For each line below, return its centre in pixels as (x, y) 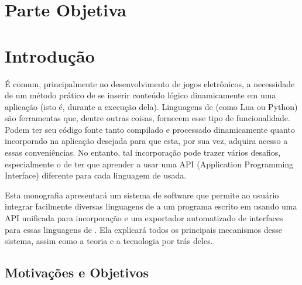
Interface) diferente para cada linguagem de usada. (96, 175)
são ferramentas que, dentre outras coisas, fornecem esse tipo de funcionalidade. (147, 118)
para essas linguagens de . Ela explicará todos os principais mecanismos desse (143, 229)
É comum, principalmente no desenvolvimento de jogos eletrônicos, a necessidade (150, 83)
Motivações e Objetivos (77, 272)
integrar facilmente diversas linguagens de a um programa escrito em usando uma (151, 206)
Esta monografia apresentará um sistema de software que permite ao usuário (142, 195)
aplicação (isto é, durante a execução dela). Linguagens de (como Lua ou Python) (151, 106)
